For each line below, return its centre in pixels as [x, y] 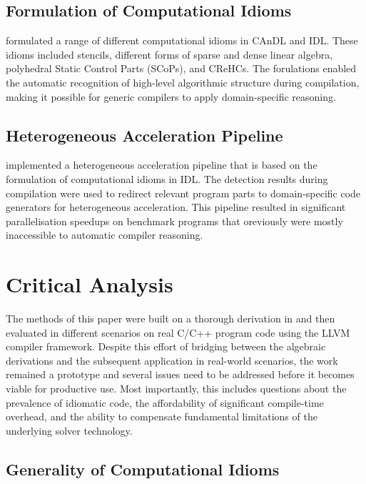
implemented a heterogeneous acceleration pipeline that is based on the [162, 165]
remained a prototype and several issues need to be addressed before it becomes [180, 374]
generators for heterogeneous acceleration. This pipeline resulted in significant [176, 207]
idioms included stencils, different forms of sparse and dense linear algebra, [169, 54]
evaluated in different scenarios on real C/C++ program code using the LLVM [178, 332]
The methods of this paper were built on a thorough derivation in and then [171, 318]
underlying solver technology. [69, 430]
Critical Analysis [90, 284]
